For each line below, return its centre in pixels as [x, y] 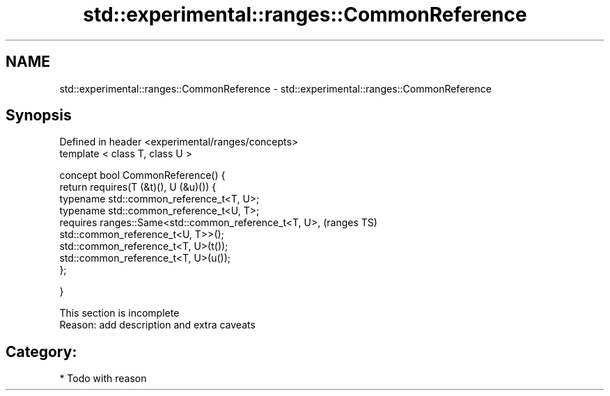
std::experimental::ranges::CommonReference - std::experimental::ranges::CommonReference [275, 88]
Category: [41, 351]
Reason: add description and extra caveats [157, 325]
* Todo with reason [103, 379]
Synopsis [39, 116]
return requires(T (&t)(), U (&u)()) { [138, 187]
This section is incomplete [119, 313]
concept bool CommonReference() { [142, 175]
